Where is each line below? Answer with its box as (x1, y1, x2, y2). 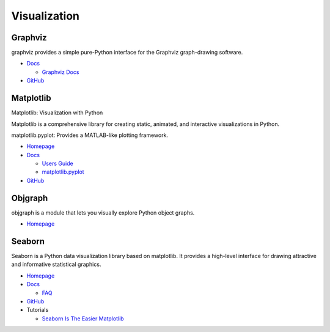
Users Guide (42, 160, 73, 168)
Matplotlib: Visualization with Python (11, 109, 103, 116)
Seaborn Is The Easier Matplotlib (42, 315, 125, 322)
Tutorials (26, 306, 49, 314)
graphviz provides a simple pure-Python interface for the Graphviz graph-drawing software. (11, 49, 243, 56)
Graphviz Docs (42, 68, 79, 76)
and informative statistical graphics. (11, 260, 101, 268)
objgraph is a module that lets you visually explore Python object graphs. (11, 208, 195, 216)
